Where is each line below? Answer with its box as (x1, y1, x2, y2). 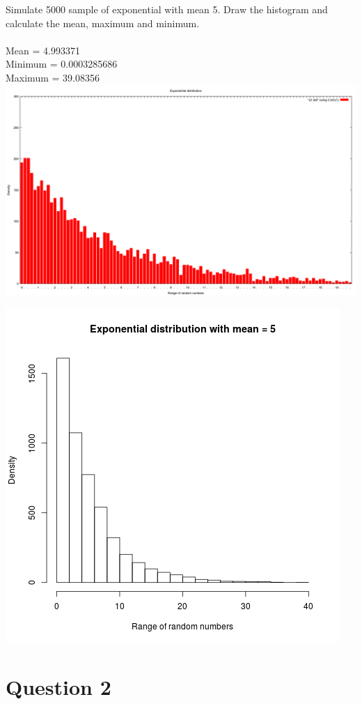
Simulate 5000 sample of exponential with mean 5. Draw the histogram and (6, 2, 328, 16)
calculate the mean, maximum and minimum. (6, 15, 200, 30)
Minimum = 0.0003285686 (6, 56, 118, 71)
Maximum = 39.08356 (6, 70, 100, 84)
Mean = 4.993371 (6, 43, 80, 57)
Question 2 (6, 673, 111, 701)
